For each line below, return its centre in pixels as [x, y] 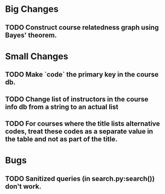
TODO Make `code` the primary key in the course [82, 74]
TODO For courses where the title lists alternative [83, 123]
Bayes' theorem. [31, 35]
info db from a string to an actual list [62, 107]
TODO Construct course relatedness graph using [82, 27]
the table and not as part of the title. [61, 139]
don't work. [23, 186]
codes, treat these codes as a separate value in [79, 131]
